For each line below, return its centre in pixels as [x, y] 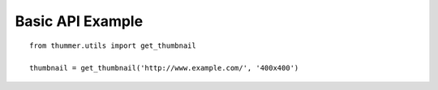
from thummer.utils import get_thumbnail [113, 45]
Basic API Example [79, 21]
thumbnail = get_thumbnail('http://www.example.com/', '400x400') [164, 68]
